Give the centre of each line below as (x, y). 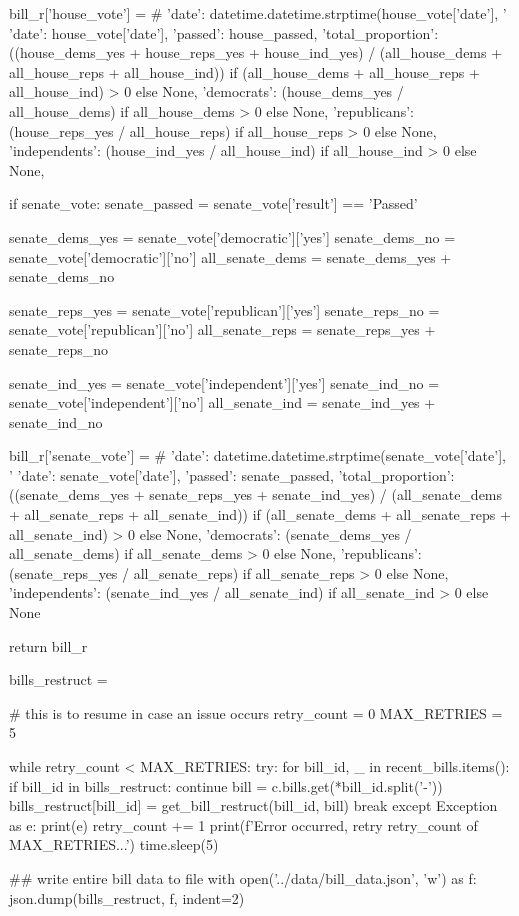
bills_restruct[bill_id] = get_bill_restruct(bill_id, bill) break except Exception (253, 805)
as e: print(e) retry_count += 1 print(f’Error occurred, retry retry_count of (243, 824)
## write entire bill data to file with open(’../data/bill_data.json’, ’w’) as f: (243, 877)
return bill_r (48, 645)
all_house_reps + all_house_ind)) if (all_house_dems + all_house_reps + (244, 71)
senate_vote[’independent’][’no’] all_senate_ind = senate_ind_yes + (222, 402)
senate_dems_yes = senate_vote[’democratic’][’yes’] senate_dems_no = (232, 236)
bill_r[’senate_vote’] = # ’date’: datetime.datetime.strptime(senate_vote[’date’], (257, 455)
